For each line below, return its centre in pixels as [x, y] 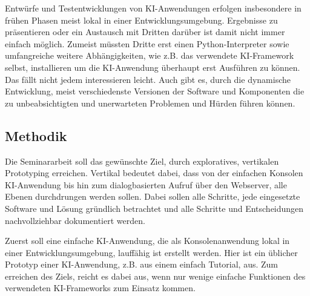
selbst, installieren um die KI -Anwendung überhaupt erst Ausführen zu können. [153, 67]
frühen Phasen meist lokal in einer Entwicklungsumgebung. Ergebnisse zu [141, 20]
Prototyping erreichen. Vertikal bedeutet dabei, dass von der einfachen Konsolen [154, 173]
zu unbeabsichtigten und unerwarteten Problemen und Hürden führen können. [150, 103]
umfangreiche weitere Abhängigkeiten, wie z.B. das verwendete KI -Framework [150, 55]
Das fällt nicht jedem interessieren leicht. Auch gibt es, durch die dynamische [148, 79]
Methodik [36, 135]
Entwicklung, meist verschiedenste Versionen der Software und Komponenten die [155, 91]
